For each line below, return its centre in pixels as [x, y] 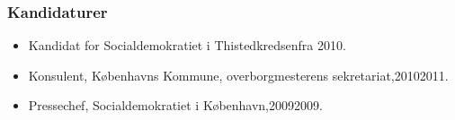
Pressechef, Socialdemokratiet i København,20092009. [175, 105]
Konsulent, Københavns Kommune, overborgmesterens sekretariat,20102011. [238, 75]
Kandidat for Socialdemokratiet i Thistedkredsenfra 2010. [187, 45]
